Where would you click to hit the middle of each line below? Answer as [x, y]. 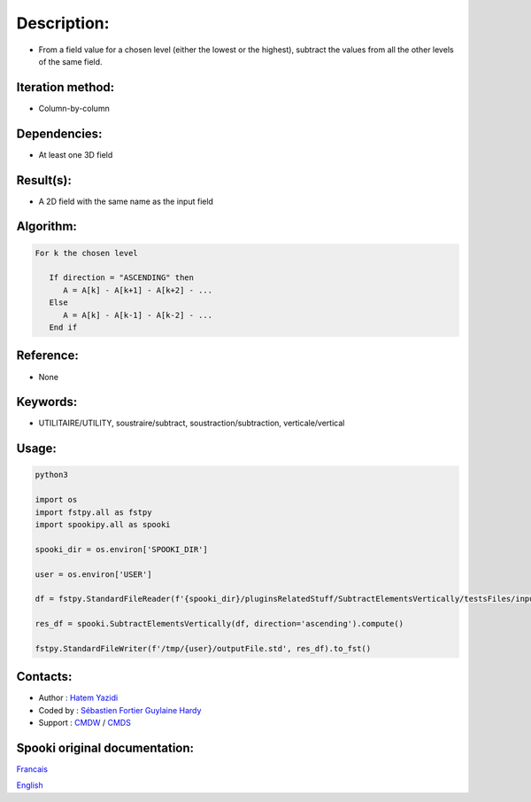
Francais [32, 769]
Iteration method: [65, 87]
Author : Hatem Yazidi [78, 698]
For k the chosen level [87, 253]
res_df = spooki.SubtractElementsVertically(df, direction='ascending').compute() [219, 624]
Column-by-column [74, 108]
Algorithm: [46, 226]
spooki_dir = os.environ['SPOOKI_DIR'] [121, 549]
